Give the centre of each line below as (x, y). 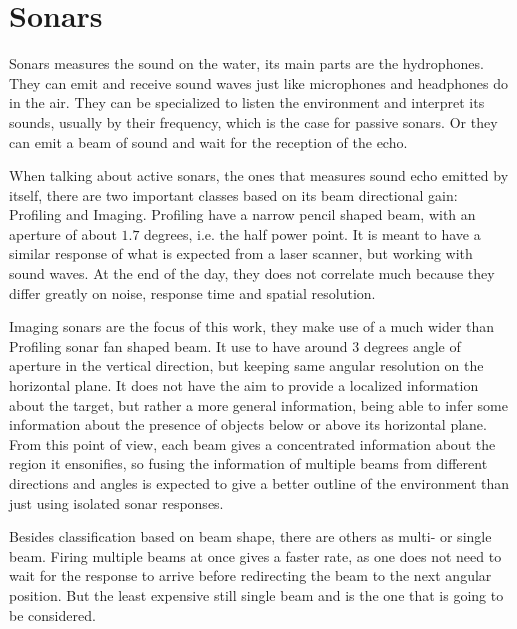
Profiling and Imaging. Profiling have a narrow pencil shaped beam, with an (242, 214)
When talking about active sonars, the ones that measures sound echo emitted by (259, 175)
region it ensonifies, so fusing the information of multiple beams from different (248, 463)
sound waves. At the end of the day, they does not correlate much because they (252, 273)
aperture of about (63, 233)
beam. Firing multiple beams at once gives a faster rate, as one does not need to (255, 555)
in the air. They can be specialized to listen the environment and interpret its (247, 102)
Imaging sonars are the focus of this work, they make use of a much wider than (252, 326)
